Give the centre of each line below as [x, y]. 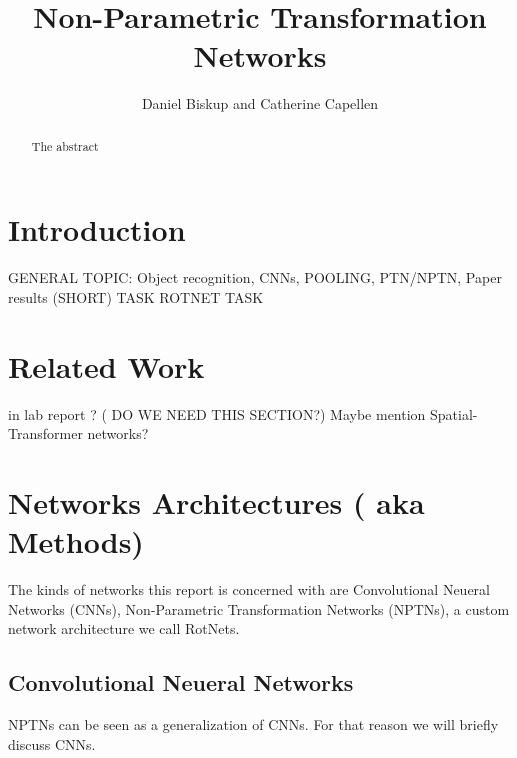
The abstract [65, 145]
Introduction [97, 229]
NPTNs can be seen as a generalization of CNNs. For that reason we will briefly [253, 724]
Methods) [76, 541]
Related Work [106, 365]
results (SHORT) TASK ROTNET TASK [136, 296]
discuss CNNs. [52, 743]
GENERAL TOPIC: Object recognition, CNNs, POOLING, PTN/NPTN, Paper [255, 277]
